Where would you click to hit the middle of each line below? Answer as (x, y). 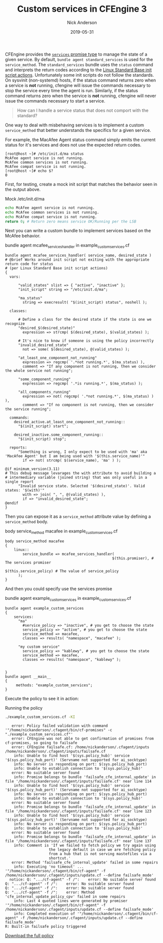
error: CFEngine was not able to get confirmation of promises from (82, 738)
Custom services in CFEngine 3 (82, 9)
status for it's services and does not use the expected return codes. (73, 144)
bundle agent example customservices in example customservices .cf (68, 599)
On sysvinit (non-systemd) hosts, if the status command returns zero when (81, 80)
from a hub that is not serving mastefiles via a (100, 854)
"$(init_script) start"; (43, 426)
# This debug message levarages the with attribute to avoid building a (81, 473)
